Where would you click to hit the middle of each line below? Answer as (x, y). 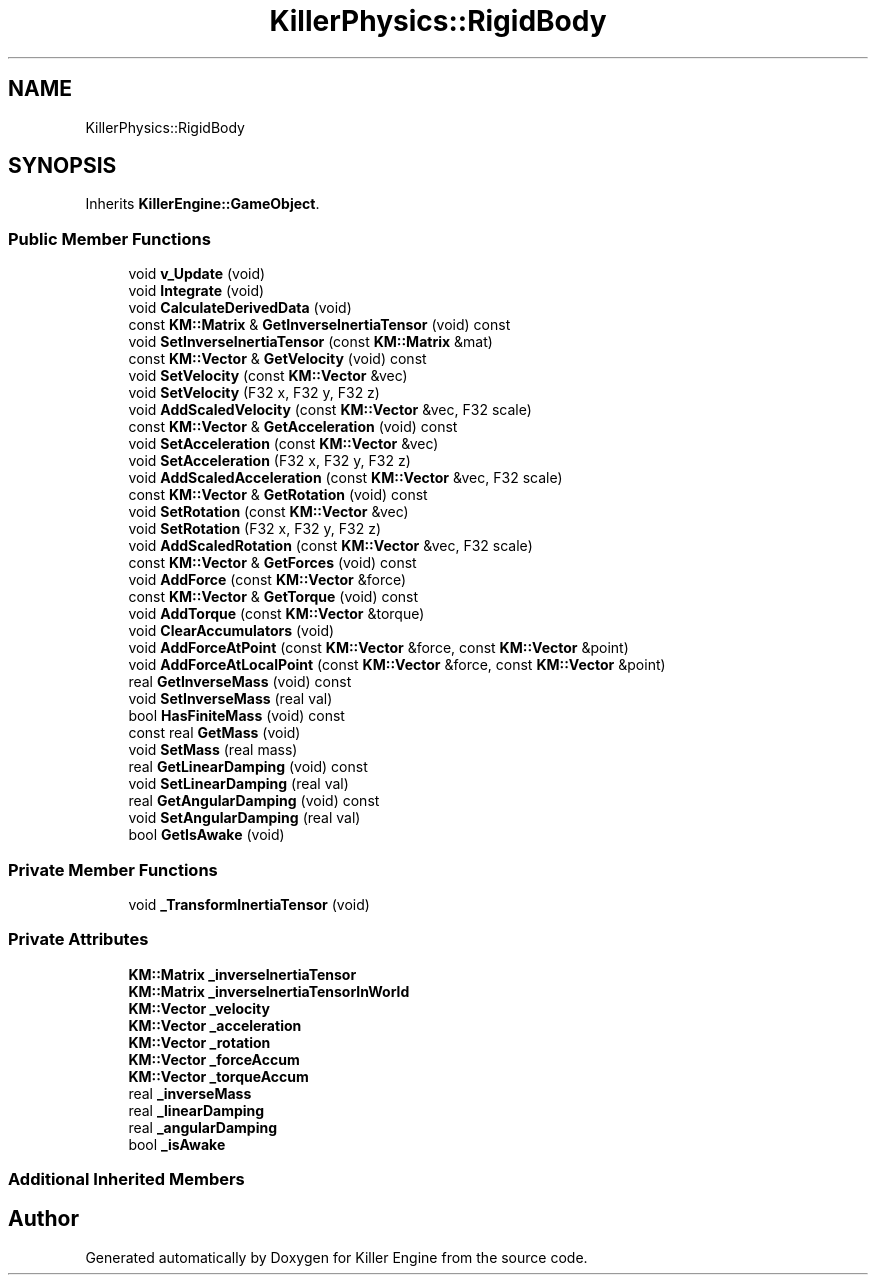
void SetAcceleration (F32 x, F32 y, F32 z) (269, 461)
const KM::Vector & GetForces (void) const (272, 563)
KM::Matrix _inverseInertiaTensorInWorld (269, 991)
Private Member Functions (113, 869)
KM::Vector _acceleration (215, 1025)
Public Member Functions (109, 238)
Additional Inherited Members (126, 1179)
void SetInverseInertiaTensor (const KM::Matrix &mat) (310, 342)
